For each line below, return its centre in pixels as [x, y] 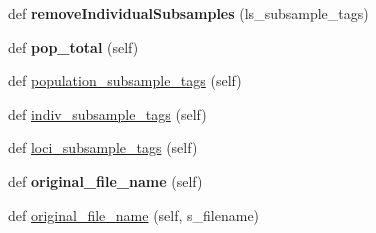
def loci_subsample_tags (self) [103, 147]
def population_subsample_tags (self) [125, 80]
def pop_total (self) [73, 46]
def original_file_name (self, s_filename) [134, 214]
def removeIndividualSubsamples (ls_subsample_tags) [188, 13]
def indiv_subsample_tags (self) [107, 113]
